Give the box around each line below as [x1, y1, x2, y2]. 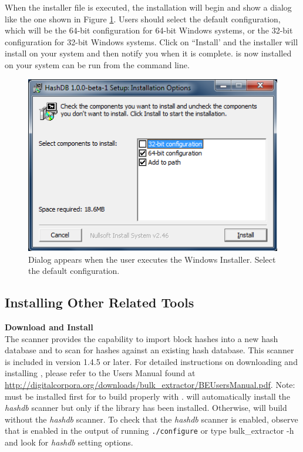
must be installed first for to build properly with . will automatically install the [5, 390, 290, 402]
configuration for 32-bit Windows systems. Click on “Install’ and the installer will [5, 35, 298, 48]
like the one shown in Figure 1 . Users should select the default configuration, [5, 12, 281, 25]
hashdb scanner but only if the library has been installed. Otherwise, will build [5, 401, 287, 414]
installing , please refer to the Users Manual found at [5, 367, 196, 379]
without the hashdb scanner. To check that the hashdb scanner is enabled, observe [5, 413, 298, 425]
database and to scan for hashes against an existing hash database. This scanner [5, 344, 294, 356]
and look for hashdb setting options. [5, 436, 133, 448]
